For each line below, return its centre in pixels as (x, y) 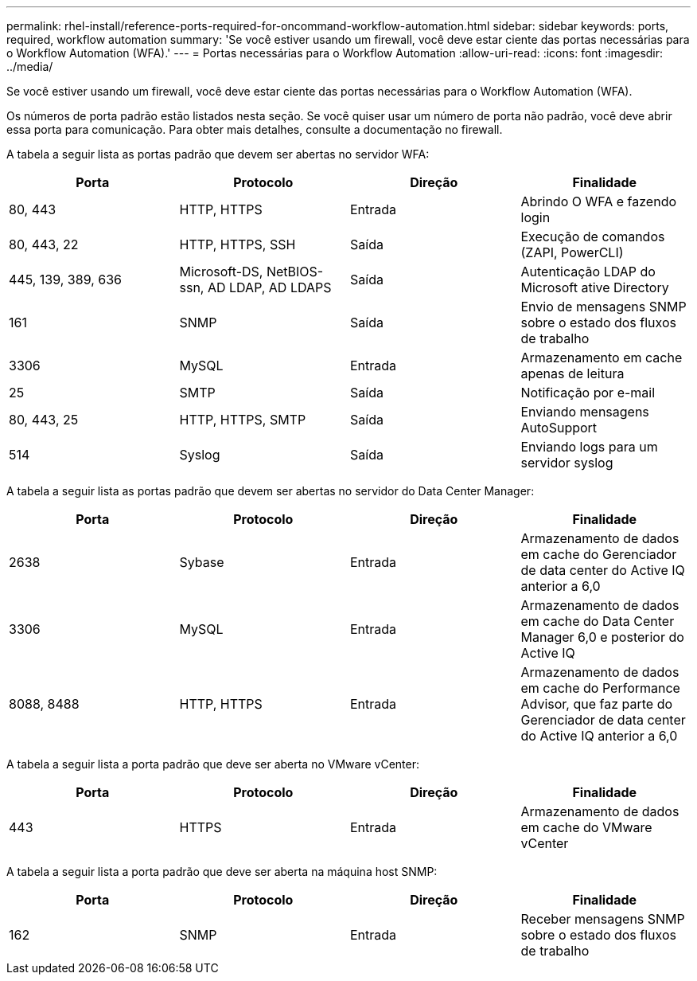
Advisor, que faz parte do (597, 704)
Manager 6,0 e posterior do (602, 637)
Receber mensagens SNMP (603, 919)
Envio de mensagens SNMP (604, 307)
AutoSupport (559, 428)
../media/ (30, 66)
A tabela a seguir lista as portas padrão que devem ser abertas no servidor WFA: (218, 154)
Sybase (202, 562)
